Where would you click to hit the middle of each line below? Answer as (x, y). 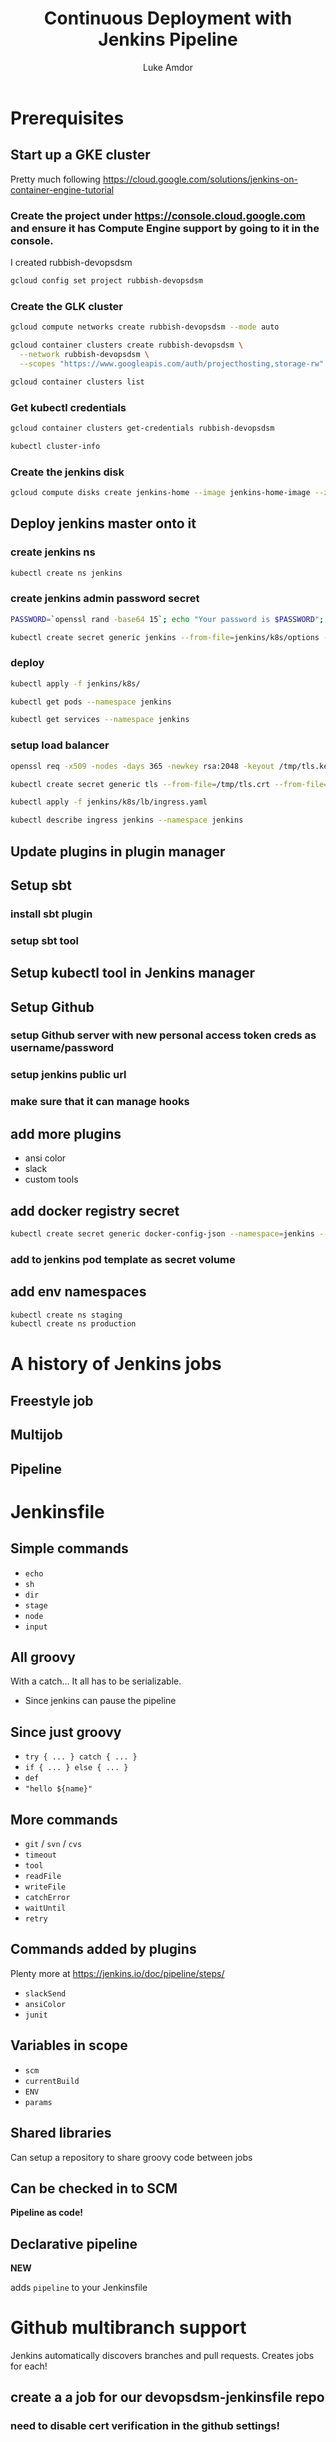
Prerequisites (67, 118)
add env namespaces (78, 1292)
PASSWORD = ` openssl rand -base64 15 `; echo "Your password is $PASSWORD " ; (167, 619)
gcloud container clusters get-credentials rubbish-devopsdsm (142, 428)
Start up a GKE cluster (80, 155)
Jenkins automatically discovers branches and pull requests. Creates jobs (162, 2356)
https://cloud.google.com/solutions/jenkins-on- (200, 179)
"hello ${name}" (58, 1789)
